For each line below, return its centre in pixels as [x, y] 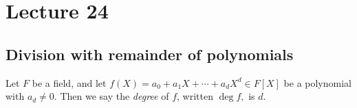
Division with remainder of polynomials [150, 54]
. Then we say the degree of [111, 96]
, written [195, 96]
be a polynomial [317, 82]
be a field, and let [69, 82]
